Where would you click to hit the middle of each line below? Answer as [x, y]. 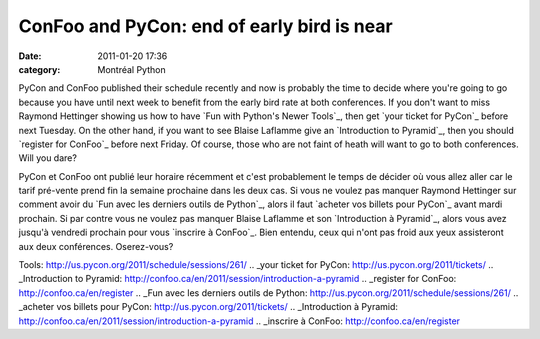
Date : [30, 56]
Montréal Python [131, 69]
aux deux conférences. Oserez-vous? [96, 246]
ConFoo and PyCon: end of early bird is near [206, 26]
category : [39, 69]
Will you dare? [47, 158]
